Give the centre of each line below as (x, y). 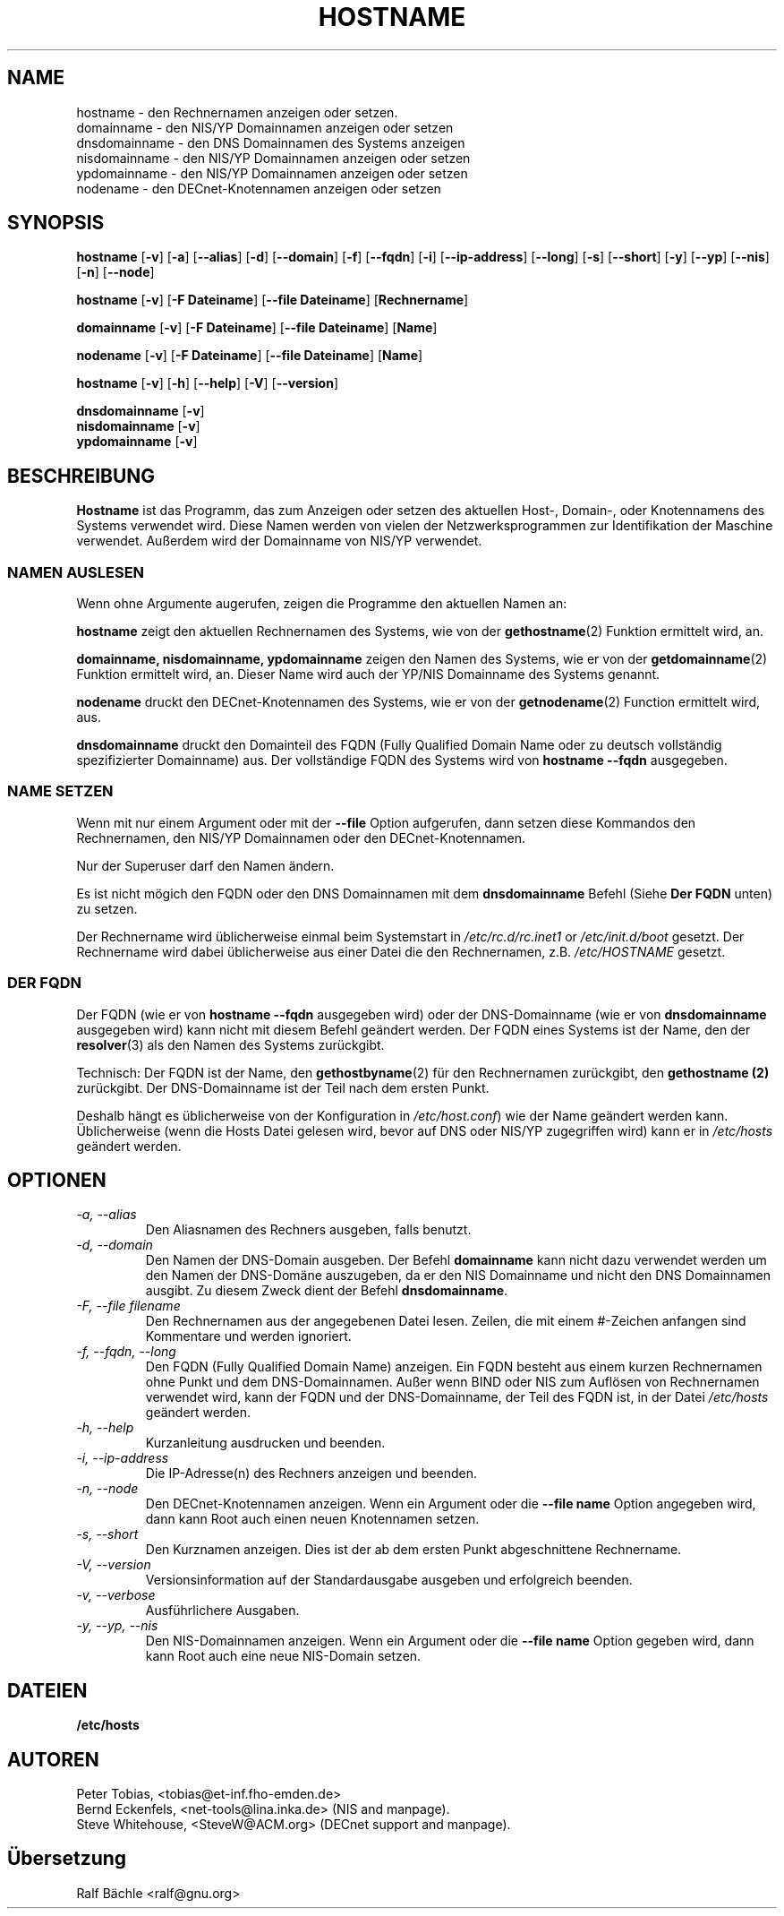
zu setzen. (107, 908)
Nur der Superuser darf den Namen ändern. (205, 865)
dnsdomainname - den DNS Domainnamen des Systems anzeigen (271, 142)
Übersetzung (67, 1859)
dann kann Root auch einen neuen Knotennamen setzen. (312, 1519)
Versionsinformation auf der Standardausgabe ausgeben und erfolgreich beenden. (389, 1580)
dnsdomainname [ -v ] (141, 411)
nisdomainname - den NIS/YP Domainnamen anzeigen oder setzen (273, 158)
